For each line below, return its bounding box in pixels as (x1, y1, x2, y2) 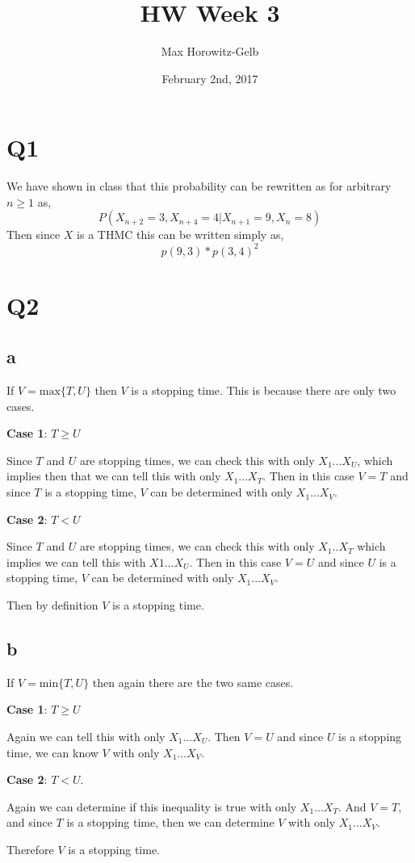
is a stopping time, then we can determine (66, 814, 275, 831)
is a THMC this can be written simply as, (77, 226, 284, 243)
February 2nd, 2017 (161, 69, 258, 86)
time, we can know (6, 744, 99, 760)
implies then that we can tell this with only (6, 467, 221, 484)
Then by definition (6, 597, 99, 614)
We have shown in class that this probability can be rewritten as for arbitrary (6, 178, 392, 195)
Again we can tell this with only (6, 728, 166, 745)
